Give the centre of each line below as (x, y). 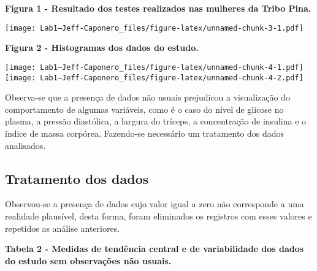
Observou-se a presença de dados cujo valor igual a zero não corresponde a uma (155, 204)
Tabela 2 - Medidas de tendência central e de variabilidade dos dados (155, 249)
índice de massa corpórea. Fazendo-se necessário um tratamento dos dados (145, 133)
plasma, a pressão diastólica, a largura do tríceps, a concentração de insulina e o (156, 121)
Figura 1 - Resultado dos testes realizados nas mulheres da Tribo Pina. (158, 8)
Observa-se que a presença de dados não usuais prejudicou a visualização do (147, 97)
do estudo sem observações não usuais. (88, 260)
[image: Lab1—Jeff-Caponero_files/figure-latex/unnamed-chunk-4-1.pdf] (154, 67)
